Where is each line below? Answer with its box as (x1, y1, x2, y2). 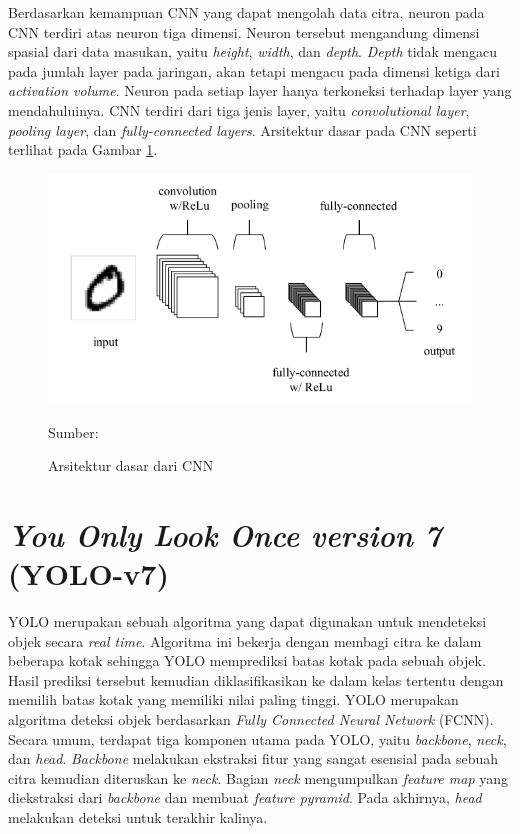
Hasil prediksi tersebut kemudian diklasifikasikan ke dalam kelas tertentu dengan (8, 669, 504, 690)
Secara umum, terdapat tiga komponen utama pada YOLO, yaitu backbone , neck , (8, 728, 507, 749)
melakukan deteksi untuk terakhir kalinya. (8, 806, 268, 827)
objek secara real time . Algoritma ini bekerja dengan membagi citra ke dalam (8, 630, 482, 651)
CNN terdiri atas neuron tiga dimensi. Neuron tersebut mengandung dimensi (8, 21, 480, 42)
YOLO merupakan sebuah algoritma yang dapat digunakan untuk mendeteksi (8, 611, 487, 632)
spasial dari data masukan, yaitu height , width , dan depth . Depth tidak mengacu (8, 41, 498, 62)
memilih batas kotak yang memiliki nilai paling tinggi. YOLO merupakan (8, 689, 459, 710)
